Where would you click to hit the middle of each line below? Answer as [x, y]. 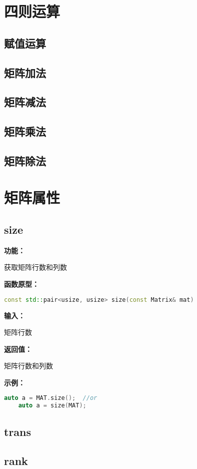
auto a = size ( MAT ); [52, 406]
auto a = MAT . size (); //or [51, 398]
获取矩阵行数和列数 [35, 267]
